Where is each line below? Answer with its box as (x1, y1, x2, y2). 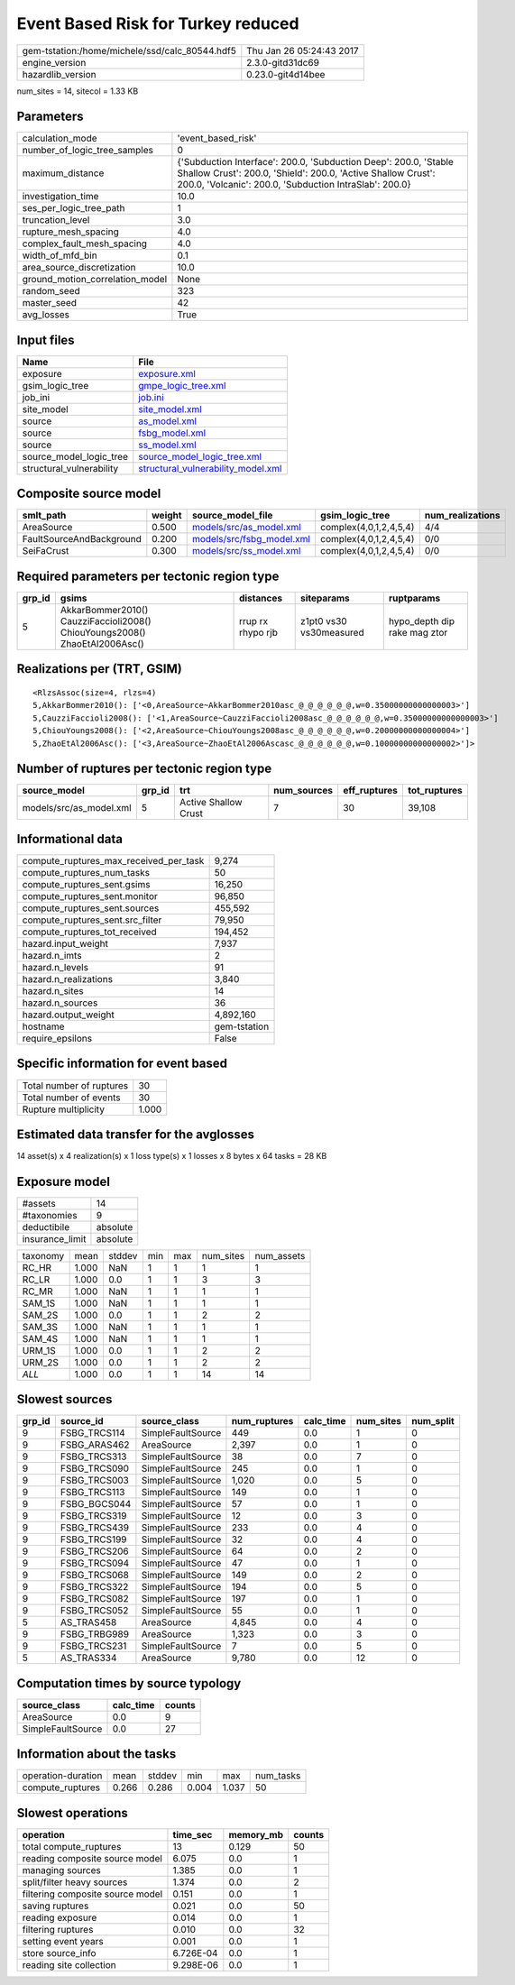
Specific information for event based (16, 1056, 228, 1071)
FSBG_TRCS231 (60, 1640, 127, 1652)
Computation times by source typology (16, 1676, 242, 1691)
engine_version (22, 56, 87, 69)
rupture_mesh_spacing (22, 225, 119, 238)
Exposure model (16, 1173, 110, 1190)
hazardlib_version (22, 68, 97, 80)
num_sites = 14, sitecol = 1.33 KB (16, 86, 139, 96)
